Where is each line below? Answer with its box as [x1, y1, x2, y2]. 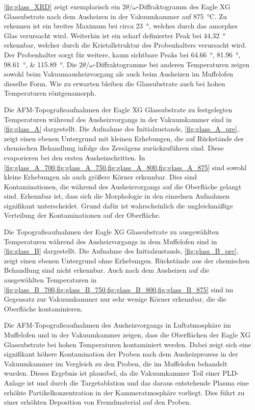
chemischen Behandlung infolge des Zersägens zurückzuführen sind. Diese [4, 143, 224, 153]
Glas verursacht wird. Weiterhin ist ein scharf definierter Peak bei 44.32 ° [4, 30, 226, 40]
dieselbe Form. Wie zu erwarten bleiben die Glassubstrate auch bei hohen [4, 78, 226, 88]
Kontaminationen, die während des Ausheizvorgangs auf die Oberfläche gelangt [4, 181, 242, 191]
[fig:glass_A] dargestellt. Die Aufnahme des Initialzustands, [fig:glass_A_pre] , [4, 124, 239, 134]
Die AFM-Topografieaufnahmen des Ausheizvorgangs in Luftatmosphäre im [4, 320, 231, 330]
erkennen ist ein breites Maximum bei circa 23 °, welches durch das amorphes [4, 21, 238, 31]
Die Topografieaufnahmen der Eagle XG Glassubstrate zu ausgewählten [4, 227, 219, 237]
